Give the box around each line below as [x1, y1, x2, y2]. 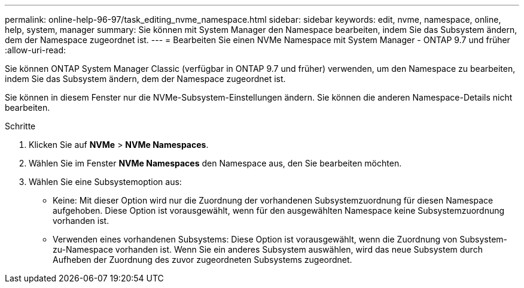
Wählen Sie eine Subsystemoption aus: [29, 177, 182, 187]
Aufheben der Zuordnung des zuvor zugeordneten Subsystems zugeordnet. [53, 254, 352, 265]
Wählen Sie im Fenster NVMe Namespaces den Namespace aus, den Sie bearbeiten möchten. [29, 158, 402, 168]
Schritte [5, 121, 36, 131]
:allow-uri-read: [5, 45, 66, 55]
